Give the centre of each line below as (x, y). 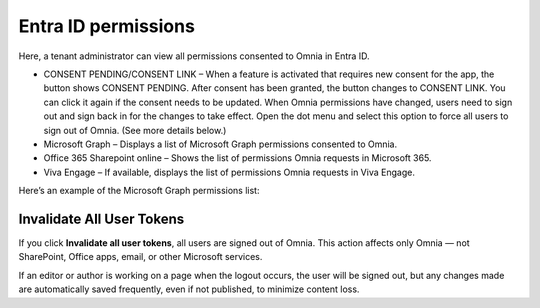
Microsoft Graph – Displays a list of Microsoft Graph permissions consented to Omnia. (220, 144)
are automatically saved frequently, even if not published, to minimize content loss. (189, 289)
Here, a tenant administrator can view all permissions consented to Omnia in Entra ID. (194, 56)
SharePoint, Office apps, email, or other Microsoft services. (140, 257)
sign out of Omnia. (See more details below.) (135, 130)
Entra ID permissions (106, 26)
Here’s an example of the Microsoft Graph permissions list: (139, 191)
